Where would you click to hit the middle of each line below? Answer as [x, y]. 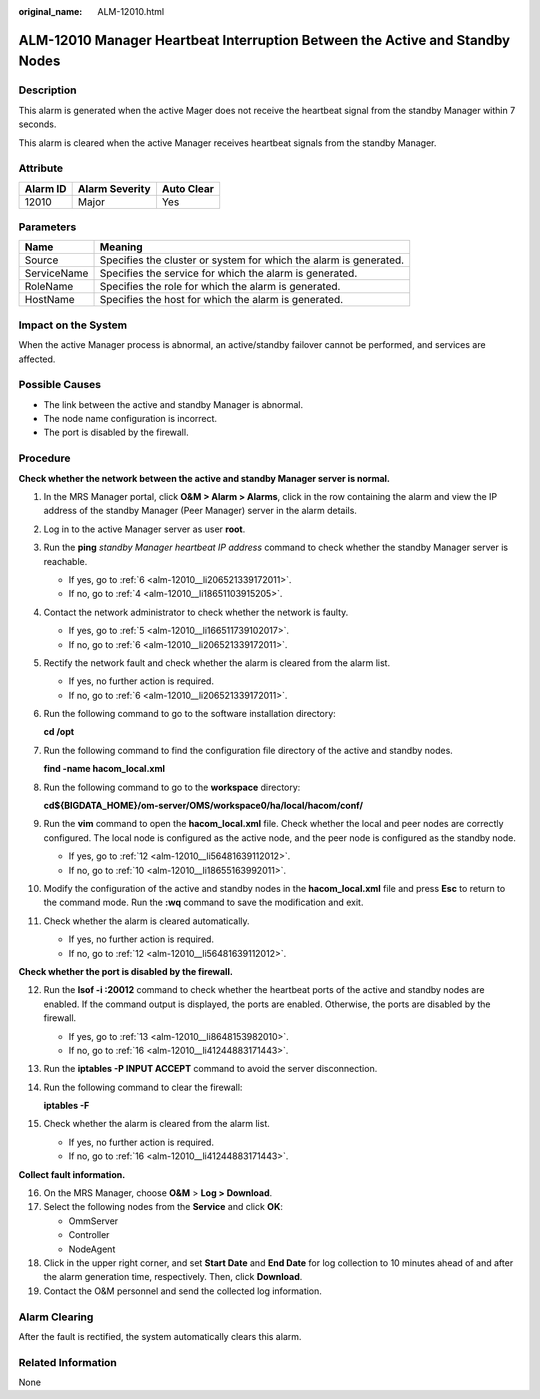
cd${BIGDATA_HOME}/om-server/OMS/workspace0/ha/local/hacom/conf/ [203, 806]
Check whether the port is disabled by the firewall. [126, 971]
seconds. [37, 124]
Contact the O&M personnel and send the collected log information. [182, 1291]
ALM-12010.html [131, 11]
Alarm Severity [114, 188]
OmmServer [93, 1221]
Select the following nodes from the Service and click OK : [163, 1207]
